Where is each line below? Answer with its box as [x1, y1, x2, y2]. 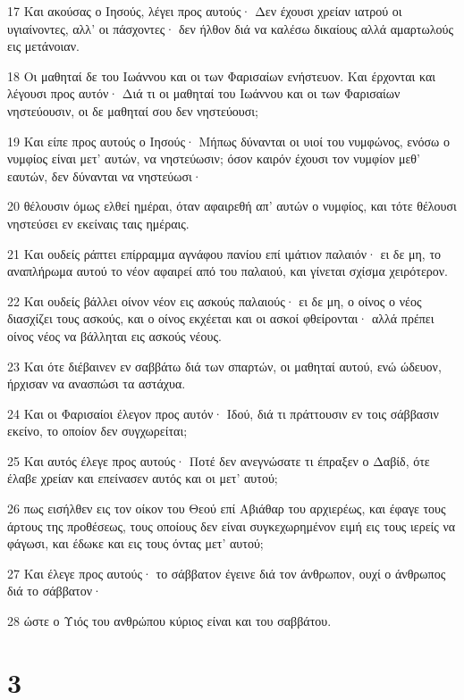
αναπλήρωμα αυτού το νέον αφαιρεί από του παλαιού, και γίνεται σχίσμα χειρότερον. [7, 262, 448, 280]
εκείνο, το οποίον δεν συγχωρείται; [7, 421, 188, 440]
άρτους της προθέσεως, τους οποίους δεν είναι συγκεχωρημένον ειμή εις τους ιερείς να [7, 516, 456, 535]
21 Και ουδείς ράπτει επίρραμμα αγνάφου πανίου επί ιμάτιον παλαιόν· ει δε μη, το [7, 244, 442, 262]
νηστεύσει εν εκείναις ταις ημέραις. [7, 213, 190, 232]
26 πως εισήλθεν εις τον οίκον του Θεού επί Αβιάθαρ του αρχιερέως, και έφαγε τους [7, 499, 446, 518]
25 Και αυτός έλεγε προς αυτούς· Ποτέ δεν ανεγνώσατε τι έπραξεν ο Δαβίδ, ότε [7, 451, 430, 470]
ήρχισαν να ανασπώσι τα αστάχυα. [7, 374, 186, 393]
